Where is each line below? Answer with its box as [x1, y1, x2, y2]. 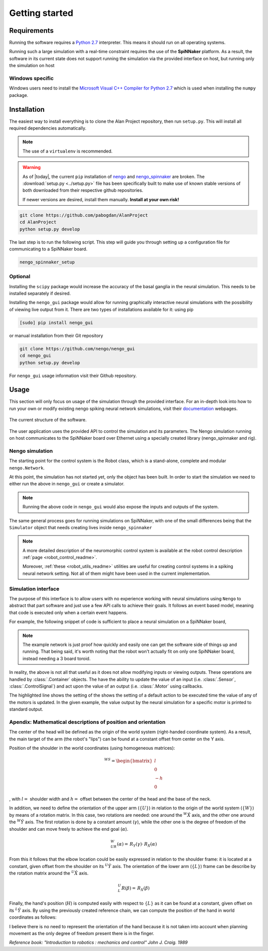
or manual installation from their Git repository [9, 332, 104, 338]
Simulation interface [9, 585, 60, 592]
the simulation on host [9, 63, 55, 69]
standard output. [9, 706, 43, 713]
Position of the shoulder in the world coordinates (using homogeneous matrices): [9, 745, 175, 751]
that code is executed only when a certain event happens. [9, 609, 128, 616]
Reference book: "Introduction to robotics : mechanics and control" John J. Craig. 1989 [9, 940, 188, 946]
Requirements [9, 26, 54, 35]
